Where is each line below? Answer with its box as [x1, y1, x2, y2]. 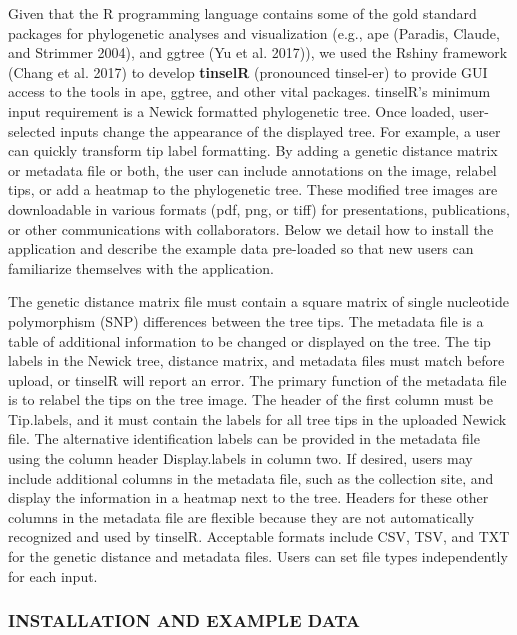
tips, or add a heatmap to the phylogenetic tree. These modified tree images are [8, 179, 498, 200]
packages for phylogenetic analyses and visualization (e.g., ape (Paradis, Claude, [8, 22, 500, 43]
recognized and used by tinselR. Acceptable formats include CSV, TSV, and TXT [8, 526, 510, 547]
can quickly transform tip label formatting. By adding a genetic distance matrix [8, 140, 498, 161]
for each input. [8, 565, 98, 586]
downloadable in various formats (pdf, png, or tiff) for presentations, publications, [8, 198, 510, 219]
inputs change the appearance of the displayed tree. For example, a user [60, 120, 501, 141]
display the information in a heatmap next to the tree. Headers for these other [8, 487, 489, 508]
